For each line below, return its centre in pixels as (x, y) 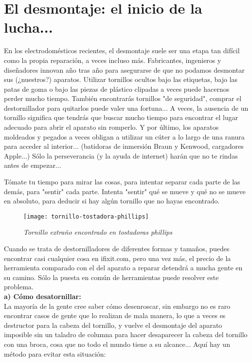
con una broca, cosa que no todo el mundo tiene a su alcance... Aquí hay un (117, 344)
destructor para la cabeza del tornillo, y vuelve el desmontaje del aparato (113, 325)
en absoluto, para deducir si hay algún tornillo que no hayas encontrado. (112, 201)
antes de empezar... (33, 165)
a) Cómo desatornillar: (43, 296)
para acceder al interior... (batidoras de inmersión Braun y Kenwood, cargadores (124, 146)
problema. (19, 287)
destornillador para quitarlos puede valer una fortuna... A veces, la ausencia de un (126, 108)
